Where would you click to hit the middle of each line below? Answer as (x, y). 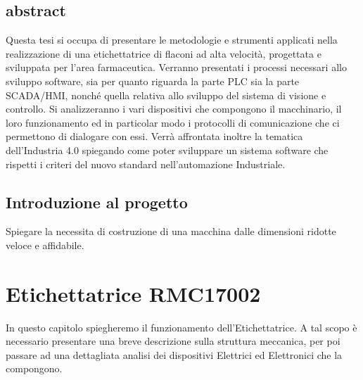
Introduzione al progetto (97, 202)
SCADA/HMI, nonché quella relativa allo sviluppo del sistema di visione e (166, 95)
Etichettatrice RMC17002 (133, 293)
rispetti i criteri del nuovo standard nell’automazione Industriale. (146, 164)
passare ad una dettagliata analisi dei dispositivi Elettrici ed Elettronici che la (174, 354)
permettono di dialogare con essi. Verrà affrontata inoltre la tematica (154, 136)
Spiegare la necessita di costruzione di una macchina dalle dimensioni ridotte (171, 231)
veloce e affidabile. (45, 245)
